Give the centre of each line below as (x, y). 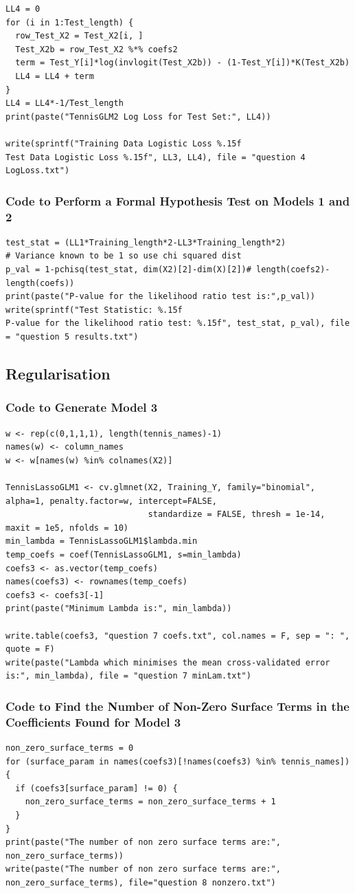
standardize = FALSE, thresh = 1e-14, (237, 515)
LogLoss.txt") (38, 171)
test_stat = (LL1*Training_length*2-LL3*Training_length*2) (146, 242)
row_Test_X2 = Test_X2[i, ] (79, 36)
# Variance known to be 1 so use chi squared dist (124, 256)
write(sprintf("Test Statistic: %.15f (94, 310)
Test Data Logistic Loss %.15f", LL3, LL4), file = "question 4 (156, 157)
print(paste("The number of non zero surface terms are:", (143, 842)
